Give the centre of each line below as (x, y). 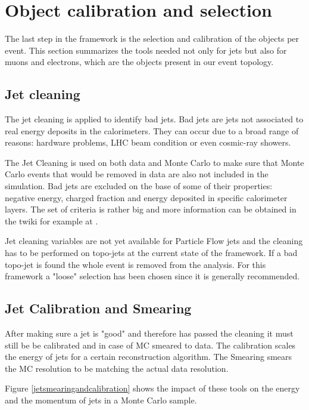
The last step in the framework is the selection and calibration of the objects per (152, 38)
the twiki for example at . (51, 221)
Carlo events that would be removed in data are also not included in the (137, 174)
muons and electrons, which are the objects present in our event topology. (139, 62)
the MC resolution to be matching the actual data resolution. (117, 368)
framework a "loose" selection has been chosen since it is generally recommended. (152, 276)
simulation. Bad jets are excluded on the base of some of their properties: (139, 186)
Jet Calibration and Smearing (98, 308)
